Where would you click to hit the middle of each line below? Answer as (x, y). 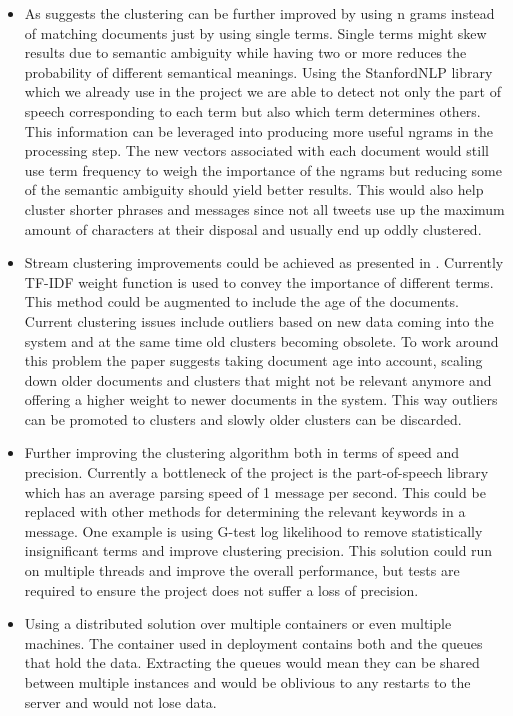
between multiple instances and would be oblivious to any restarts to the (247, 682)
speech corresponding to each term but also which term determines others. (252, 110)
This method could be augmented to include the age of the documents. (241, 301)
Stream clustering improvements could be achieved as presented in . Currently (264, 262)
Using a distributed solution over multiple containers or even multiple (238, 623)
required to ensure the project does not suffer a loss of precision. (221, 589)
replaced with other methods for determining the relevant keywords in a (245, 511)
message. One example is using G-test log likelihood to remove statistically (253, 530)
